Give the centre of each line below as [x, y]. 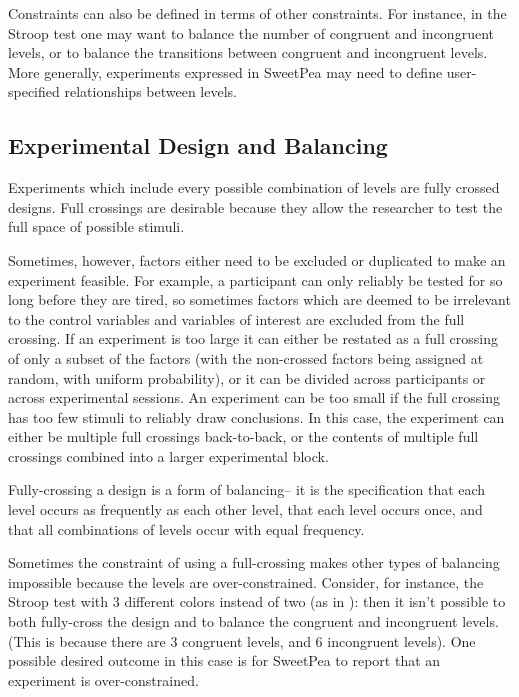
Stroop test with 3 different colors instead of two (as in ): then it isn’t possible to [257, 601]
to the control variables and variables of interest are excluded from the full [236, 318]
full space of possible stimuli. [96, 226]
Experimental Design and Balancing [198, 145]
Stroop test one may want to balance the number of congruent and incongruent [251, 32]
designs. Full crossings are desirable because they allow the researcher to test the [255, 206]
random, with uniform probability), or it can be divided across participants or [247, 377]
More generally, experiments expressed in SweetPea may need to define [225, 71]
